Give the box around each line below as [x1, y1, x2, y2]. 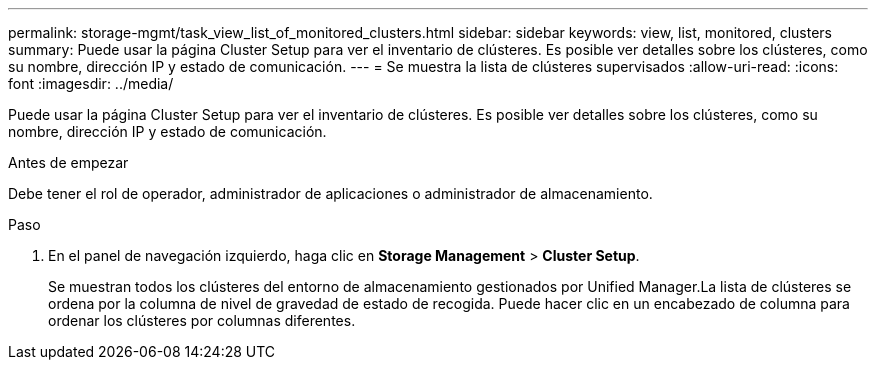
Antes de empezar [8, 154, 129, 171]
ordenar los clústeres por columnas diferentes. [48, 312, 356, 329]
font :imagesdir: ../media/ [8, 75, 174, 92]
